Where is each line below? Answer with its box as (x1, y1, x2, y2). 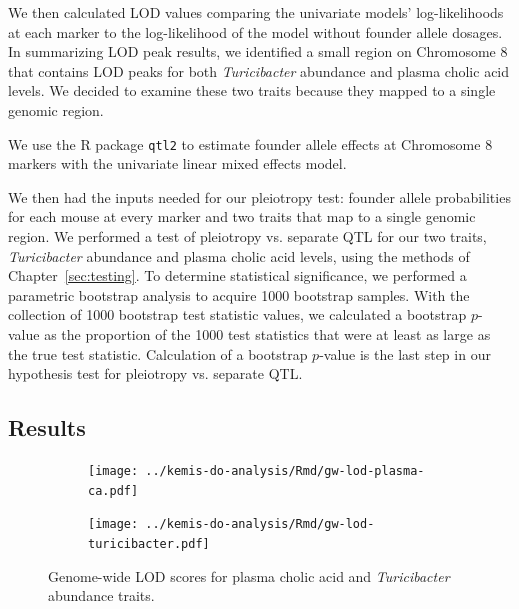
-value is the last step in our (319, 343, 491, 364)
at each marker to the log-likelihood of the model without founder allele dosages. (8, 21, 503, 42)
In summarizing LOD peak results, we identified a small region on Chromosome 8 (8, 41, 508, 62)
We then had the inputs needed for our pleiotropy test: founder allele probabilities (8, 186, 511, 207)
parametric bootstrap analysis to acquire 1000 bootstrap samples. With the (8, 284, 470, 305)
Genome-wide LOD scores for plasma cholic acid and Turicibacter (48, 565, 450, 586)
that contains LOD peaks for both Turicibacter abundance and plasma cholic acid (8, 60, 510, 81)
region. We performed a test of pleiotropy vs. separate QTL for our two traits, (8, 226, 487, 246)
